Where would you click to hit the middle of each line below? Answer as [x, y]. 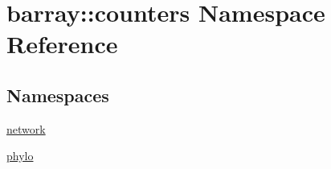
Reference [62, 44]
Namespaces [58, 95]
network [26, 128]
